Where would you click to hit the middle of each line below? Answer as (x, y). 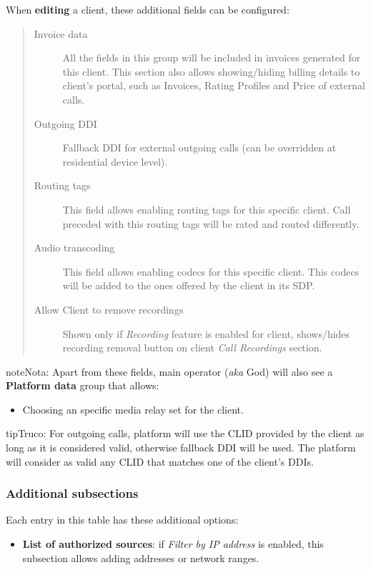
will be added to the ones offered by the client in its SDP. (189, 285)
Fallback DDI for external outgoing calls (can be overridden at (199, 147)
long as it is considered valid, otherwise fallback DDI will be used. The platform (181, 447)
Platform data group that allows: (83, 385)
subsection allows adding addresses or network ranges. (141, 557)
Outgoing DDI (65, 123)
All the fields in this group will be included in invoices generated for (212, 57)
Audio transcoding (74, 247)
